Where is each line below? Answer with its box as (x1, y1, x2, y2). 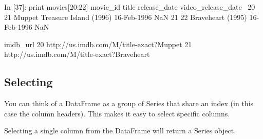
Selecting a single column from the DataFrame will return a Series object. (4, 125, 236, 136)
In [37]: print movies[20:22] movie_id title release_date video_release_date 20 (4, 2, 255, 12)
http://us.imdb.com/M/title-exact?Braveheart (4, 49, 150, 59)
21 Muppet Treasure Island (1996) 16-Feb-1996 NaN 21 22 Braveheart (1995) (4, 11, 247, 22)
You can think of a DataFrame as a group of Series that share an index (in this (4, 98, 254, 109)
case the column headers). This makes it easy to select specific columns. (4, 108, 230, 118)
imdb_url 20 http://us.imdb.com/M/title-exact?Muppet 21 (4, 38, 192, 49)
